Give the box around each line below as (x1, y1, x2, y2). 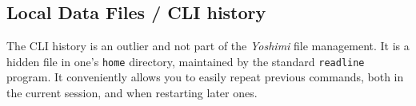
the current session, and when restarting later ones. (6, 84, 258, 101)
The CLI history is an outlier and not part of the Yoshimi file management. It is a (6, 37, 410, 54)
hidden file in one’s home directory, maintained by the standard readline (6, 53, 365, 69)
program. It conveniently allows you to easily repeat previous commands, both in (6, 69, 404, 85)
